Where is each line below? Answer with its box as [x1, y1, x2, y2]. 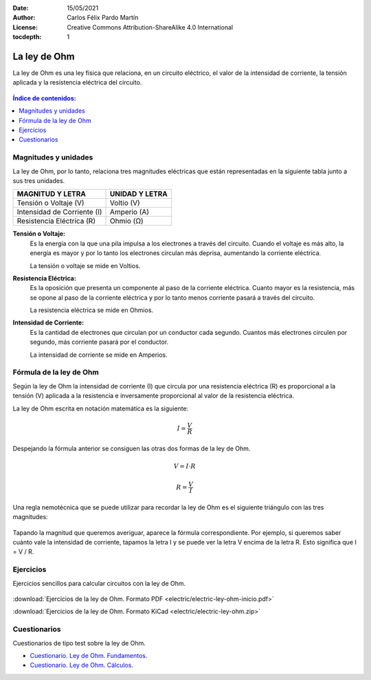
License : [12, 23, 38, 31]
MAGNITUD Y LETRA [16, 189, 86, 199]
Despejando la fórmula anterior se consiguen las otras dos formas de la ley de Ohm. [12, 444, 251, 452]
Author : [12, 14, 36, 22]
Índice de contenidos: [12, 94, 76, 102]
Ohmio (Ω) [110, 217, 144, 226]
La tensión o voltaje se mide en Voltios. [30, 261, 141, 270]
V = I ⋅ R [173, 462, 196, 470]
